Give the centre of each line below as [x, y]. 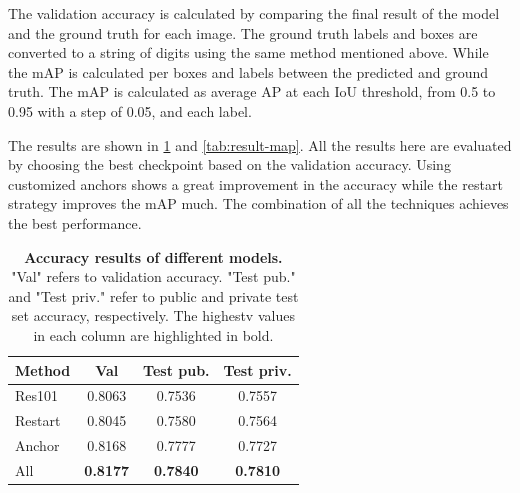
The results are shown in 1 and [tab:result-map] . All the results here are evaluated [260, 144]
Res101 [37, 395]
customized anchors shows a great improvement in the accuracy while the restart [255, 183]
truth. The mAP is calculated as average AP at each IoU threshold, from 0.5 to [252, 91]
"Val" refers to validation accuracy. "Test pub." [153, 276]
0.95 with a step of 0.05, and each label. [130, 110]
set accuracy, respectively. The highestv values [153, 315]
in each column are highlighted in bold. [153, 334]
